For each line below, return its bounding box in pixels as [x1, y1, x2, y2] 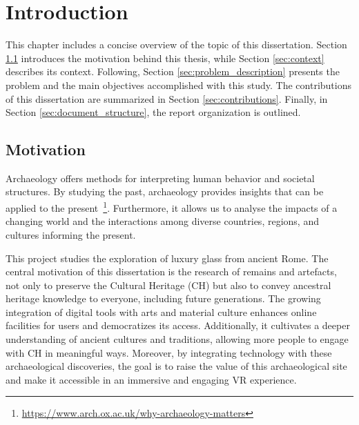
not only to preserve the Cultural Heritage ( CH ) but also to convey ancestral [6, 277, 331, 292]
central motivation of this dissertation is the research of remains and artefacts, [6, 264, 337, 279]
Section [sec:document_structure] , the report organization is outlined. [6, 105, 301, 119]
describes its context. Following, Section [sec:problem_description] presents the [6, 64, 340, 79]
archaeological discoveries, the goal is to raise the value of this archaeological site [6, 359, 347, 373]
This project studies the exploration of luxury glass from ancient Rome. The [6, 250, 329, 265]
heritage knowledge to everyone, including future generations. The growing [6, 291, 321, 306]
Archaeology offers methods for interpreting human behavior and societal [6, 170, 315, 185]
